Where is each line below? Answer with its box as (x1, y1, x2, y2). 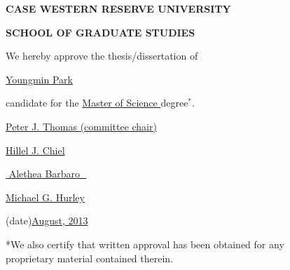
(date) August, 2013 (6, 213, 88, 228)
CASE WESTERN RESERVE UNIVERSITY (6, 1, 231, 15)
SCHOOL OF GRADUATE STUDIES (6, 25, 195, 39)
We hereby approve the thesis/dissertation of (6, 48, 198, 63)
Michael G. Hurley (6, 189, 85, 204)
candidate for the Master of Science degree (6, 95, 188, 110)
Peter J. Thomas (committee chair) (6, 119, 157, 133)
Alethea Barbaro (8, 166, 81, 181)
